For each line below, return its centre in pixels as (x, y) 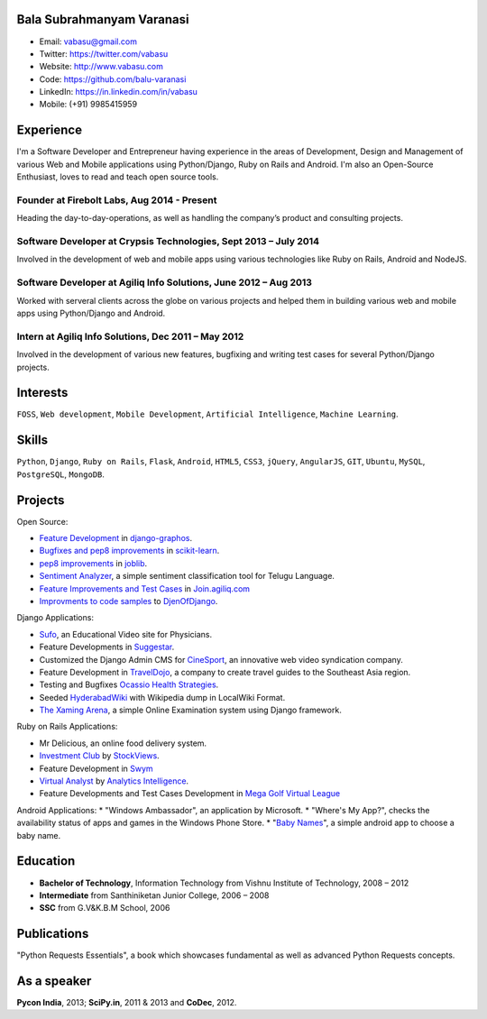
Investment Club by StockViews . (99, 756)
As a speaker (54, 981)
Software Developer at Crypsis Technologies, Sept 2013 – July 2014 (168, 242)
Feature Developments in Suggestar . (107, 647)
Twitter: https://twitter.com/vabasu (104, 53)
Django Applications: (55, 618)
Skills (32, 441)
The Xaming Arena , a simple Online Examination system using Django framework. (190, 710)
